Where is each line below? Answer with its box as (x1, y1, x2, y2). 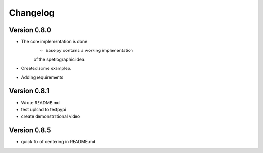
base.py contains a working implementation (45, 48, 133, 53)
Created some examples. (21, 66, 72, 71)
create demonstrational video (21, 113, 80, 119)
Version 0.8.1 (9, 87, 50, 95)
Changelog (9, 7, 55, 18)
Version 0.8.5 (9, 126, 51, 135)
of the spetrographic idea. (33, 56, 86, 62)
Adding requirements (21, 74, 64, 80)
